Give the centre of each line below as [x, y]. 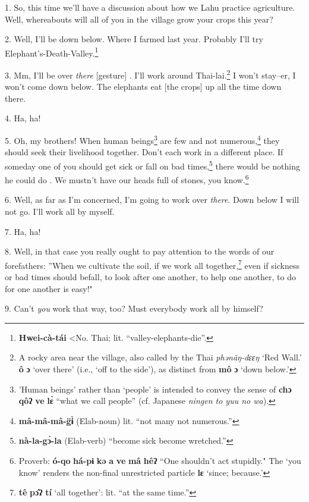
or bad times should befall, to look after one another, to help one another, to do [150, 277]
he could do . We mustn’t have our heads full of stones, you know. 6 [127, 179]
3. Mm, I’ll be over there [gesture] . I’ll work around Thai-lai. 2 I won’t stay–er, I [150, 74]
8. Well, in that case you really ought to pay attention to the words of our [140, 251]
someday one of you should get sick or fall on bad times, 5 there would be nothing [153, 165]
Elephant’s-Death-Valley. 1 [52, 52]
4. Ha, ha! [23, 118]
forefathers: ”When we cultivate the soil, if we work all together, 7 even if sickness [152, 264]
